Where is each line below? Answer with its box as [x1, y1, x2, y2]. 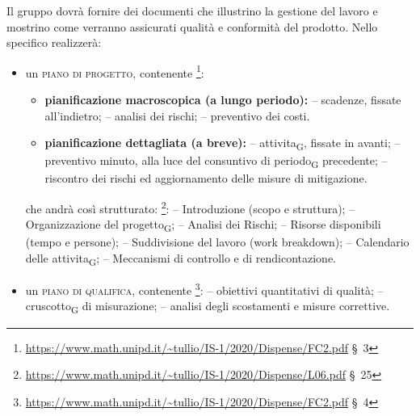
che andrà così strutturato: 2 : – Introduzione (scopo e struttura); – [25, 198, 355, 216]
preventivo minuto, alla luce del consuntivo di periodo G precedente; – [44, 152, 388, 171]
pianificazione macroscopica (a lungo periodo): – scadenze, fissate [44, 91, 401, 108]
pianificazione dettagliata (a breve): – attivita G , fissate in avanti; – [44, 134, 401, 153]
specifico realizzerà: [6, 34, 102, 51]
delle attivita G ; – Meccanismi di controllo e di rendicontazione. [25, 250, 337, 268]
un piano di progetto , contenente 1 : [25, 61, 204, 81]
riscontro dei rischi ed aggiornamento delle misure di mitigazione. [44, 170, 367, 187]
